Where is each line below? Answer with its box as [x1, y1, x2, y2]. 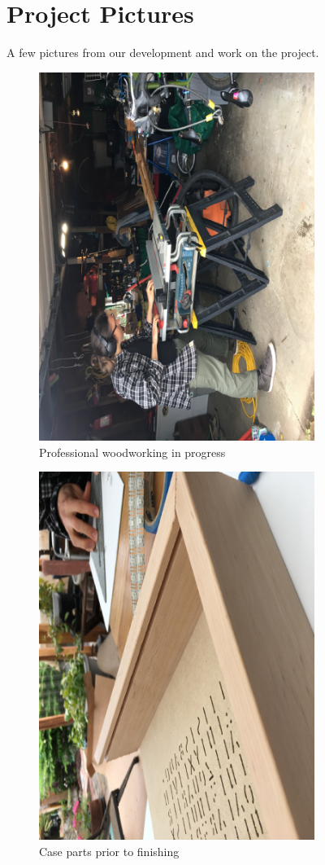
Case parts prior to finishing [39, 843, 180, 859]
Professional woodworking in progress [39, 443, 226, 460]
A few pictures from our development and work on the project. [6, 44, 319, 61]
